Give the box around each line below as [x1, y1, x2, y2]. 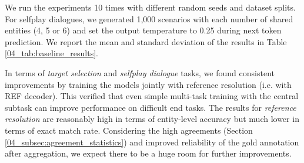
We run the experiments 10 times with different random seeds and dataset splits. [5, 1, 296, 13]
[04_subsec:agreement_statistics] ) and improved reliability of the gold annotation [5, 135, 299, 148]
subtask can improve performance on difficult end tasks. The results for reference [5, 101, 296, 113]
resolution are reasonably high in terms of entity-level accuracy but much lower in [5, 113, 299, 125]
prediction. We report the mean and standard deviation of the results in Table [5, 35, 287, 47]
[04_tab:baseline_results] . [5, 47, 98, 59]
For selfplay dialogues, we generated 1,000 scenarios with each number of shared [5, 12, 293, 25]
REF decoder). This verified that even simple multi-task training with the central [5, 90, 299, 102]
